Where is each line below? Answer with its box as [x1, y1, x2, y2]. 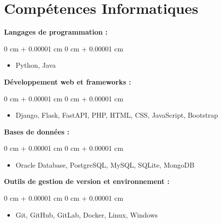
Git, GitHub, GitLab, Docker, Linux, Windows [15, 209, 158, 220]
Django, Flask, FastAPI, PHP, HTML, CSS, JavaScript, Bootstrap [15, 110, 218, 120]
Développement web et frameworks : [4, 76, 131, 87]
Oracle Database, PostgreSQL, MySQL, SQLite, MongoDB [15, 159, 195, 170]
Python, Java [15, 60, 56, 70]
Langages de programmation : [4, 27, 108, 37]
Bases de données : [4, 126, 70, 136]
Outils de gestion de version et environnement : [4, 176, 170, 186]
